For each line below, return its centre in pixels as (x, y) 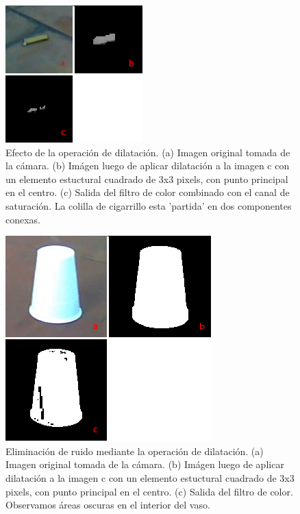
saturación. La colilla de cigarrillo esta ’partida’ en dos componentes (149, 205)
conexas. (23, 219)
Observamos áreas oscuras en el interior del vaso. (108, 505)
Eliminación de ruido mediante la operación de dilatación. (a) (135, 451)
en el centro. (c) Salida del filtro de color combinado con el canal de (148, 192)
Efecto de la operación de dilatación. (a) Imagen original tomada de (148, 152)
